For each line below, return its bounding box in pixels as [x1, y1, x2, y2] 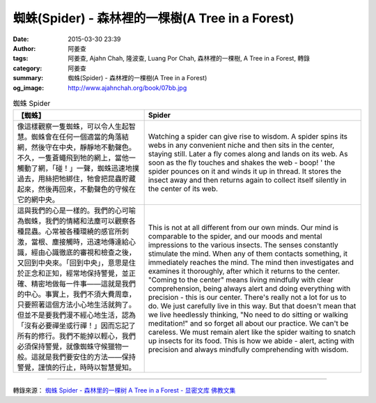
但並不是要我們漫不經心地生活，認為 [17, 310, 136, 320]
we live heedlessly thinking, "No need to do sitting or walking [148, 310, 348, 320]
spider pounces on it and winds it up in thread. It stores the [148, 167, 341, 176]
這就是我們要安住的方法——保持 [31, 352, 136, 362]
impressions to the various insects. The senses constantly [148, 241, 338, 250]
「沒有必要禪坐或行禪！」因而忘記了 [17, 321, 136, 330]
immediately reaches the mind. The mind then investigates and [148, 258, 354, 268]
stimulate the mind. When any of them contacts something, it [148, 249, 348, 259]
